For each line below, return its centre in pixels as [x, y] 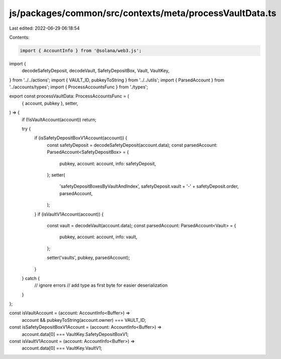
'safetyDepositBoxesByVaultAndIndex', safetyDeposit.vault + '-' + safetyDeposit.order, [149, 187]
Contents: [19, 37]
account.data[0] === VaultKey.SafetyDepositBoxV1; [75, 334]
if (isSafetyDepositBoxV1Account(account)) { [81, 138]
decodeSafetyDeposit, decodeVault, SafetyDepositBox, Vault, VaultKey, [96, 71]
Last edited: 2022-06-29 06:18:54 [44, 28]
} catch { [31, 278]
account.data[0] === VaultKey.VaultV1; [62, 348]
